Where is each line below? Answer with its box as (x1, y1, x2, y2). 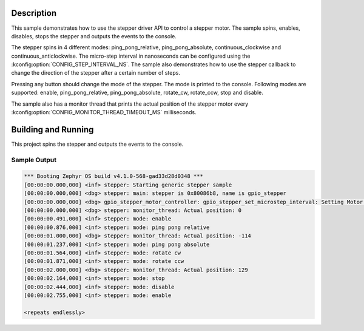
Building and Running (11, 125, 94, 135)
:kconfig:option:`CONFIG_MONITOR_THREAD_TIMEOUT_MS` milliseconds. (11, 109, 197, 116)
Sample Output (11, 155, 57, 164)
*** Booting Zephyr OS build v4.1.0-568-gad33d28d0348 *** (24, 173, 203, 180)
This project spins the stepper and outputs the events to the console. (11, 140, 184, 148)
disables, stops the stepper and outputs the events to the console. (11, 32, 177, 39)
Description (11, 8, 57, 18)
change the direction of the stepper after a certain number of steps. (11, 69, 180, 77)
